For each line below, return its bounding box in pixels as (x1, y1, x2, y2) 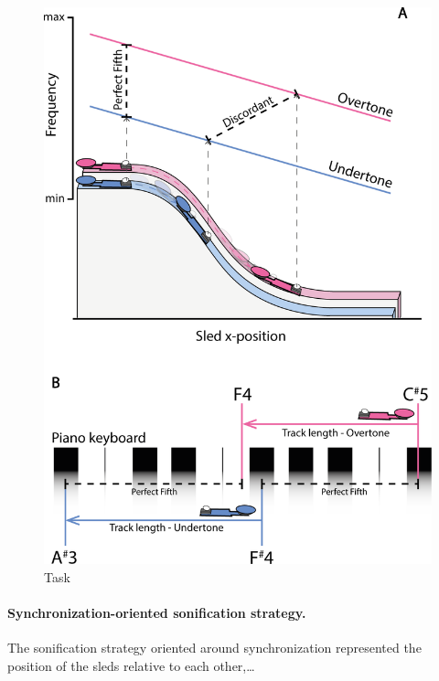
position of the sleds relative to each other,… (7, 655, 255, 675)
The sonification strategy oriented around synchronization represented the (7, 637, 422, 656)
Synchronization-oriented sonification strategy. (7, 602, 306, 622)
